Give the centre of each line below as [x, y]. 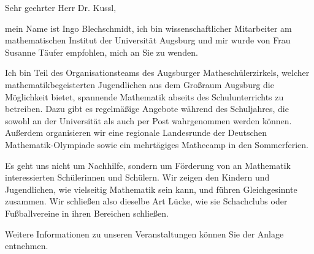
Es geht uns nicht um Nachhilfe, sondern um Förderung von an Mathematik [148, 165]
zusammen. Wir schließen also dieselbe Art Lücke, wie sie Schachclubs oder [146, 201]
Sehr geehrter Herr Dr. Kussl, [61, 7]
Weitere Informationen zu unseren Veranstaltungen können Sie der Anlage [144, 233]
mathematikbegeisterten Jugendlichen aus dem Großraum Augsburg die [140, 84]
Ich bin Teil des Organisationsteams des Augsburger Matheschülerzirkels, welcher [157, 73]
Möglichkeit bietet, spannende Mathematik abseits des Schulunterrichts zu [144, 96]
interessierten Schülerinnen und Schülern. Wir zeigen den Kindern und [137, 177]
